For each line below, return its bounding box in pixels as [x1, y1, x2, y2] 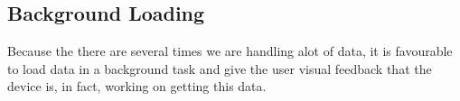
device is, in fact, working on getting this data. [7, 77, 267, 96]
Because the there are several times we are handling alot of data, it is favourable [7, 41, 453, 60]
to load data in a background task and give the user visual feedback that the [7, 59, 432, 78]
